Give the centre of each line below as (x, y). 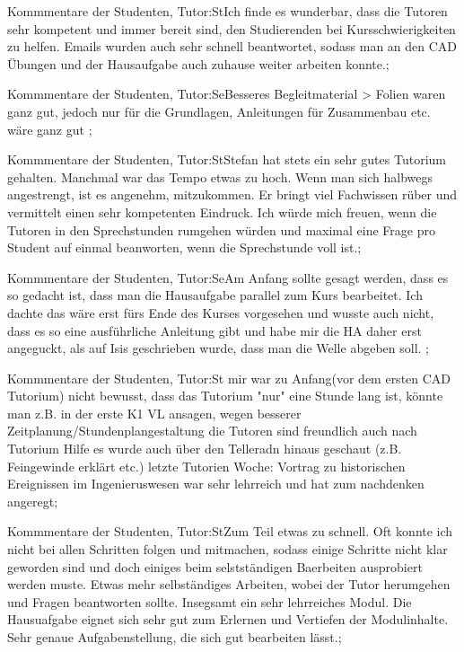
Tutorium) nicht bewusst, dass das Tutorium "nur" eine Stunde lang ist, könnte (225, 396)
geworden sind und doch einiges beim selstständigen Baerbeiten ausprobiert (215, 566)
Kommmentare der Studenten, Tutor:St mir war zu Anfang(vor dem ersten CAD (229, 378)
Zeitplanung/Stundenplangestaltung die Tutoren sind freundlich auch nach (212, 431)
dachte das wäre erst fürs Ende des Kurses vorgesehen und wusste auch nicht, (221, 312)
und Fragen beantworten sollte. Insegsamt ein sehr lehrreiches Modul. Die (210, 601)
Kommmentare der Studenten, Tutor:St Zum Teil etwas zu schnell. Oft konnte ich (230, 531)
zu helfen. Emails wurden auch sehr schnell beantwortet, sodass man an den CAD (232, 46)
